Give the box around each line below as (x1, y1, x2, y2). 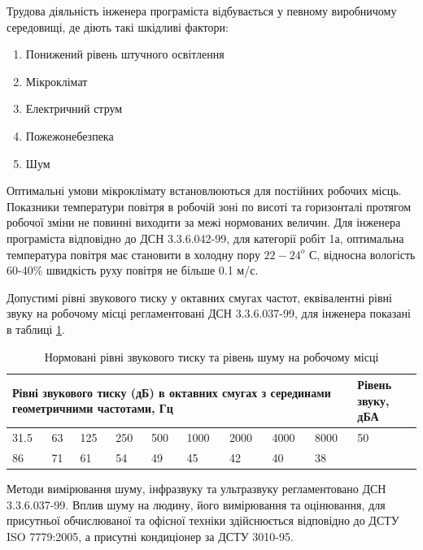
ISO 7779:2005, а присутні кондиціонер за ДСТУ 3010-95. (7, 527, 294, 544)
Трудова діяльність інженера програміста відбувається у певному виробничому (7, 2, 397, 19)
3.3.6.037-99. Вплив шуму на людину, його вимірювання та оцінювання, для (7, 496, 386, 513)
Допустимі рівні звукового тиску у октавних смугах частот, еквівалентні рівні (7, 288, 392, 305)
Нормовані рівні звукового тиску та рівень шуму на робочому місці (44, 348, 379, 365)
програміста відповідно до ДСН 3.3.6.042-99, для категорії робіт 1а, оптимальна (7, 229, 404, 246)
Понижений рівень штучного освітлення (25, 45, 225, 63)
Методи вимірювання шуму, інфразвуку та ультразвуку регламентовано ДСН (7, 480, 386, 497)
